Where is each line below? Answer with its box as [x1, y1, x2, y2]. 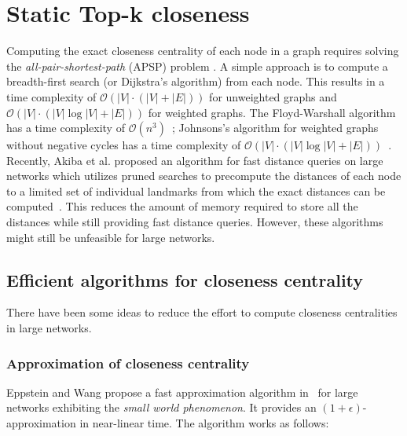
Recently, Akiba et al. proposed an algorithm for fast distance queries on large [6, 152, 383, 168]
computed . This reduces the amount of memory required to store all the [6, 198, 358, 214]
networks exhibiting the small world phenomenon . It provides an [6, 399, 317, 416]
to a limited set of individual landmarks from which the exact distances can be [6, 182, 386, 199]
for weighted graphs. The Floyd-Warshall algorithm [148, 104, 396, 120]
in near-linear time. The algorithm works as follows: [79, 415, 329, 431]
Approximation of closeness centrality [6, 353, 250, 372]
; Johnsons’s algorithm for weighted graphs [171, 119, 379, 136]
